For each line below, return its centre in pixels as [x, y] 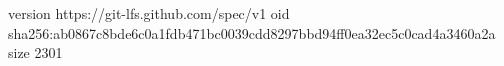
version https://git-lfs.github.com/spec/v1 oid [149, 13]
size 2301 [35, 52]
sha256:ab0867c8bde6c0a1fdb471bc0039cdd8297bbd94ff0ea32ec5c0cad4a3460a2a [252, 32]
